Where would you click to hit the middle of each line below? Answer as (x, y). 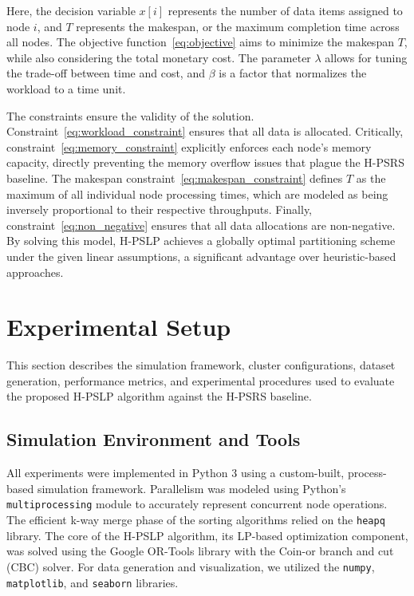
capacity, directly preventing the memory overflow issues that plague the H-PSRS (205, 162)
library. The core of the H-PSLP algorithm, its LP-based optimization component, (207, 535)
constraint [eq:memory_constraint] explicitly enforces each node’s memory (189, 146)
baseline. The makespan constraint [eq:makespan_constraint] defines (175, 178)
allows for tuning (366, 57)
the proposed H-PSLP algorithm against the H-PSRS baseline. (159, 396)
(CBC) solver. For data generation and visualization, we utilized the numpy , (191, 566)
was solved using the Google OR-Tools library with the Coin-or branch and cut (200, 551)
